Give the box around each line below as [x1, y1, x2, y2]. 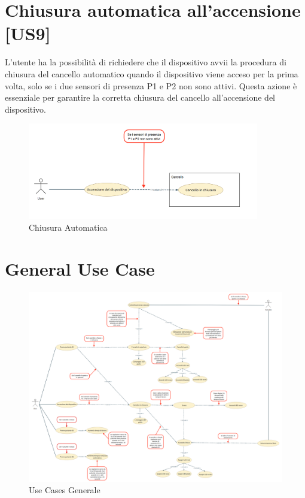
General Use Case [5, 256, 155, 280]
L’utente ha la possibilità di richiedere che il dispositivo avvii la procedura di [5, 56, 286, 68]
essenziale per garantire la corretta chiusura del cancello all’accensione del [5, 91, 276, 104]
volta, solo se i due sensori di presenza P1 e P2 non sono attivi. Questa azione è [5, 79, 297, 92]
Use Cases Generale [29, 484, 100, 496]
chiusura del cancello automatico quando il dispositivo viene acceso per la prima [5, 67, 298, 80]
